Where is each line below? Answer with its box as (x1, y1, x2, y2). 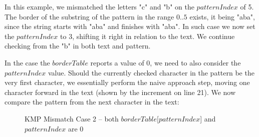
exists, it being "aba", (189, 11, 255, 21)
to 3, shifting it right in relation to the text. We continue (60, 30, 235, 41)
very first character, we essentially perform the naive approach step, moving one (5, 77, 250, 87)
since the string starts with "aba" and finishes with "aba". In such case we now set (5, 21, 255, 31)
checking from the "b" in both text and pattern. (5, 40, 151, 51)
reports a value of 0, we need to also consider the (90, 57, 241, 67)
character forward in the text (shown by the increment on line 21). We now (5, 86, 236, 97)
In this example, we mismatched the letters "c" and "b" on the (5, 1, 194, 11)
